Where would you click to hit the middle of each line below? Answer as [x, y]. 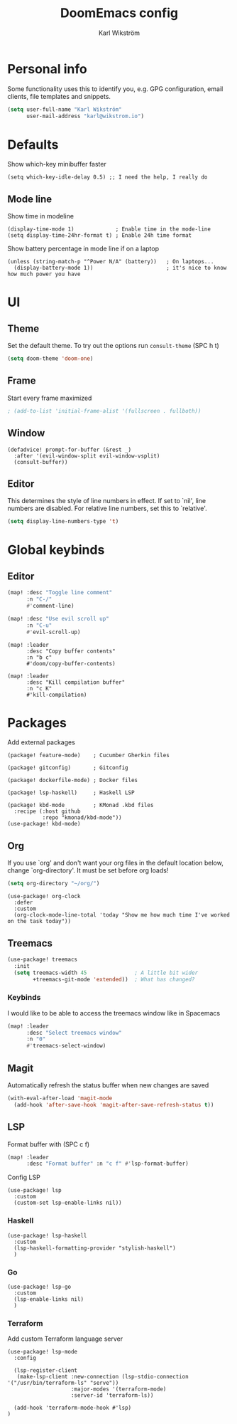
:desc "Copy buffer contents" [71, 651]
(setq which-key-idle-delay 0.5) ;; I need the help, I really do [108, 177]
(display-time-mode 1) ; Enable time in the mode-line [109, 229]
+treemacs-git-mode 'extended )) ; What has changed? [114, 979]
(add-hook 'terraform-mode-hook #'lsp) [73, 1408]
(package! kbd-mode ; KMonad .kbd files [81, 806]
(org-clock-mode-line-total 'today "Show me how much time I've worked [122, 915]
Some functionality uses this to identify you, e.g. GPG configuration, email [115, 89]
